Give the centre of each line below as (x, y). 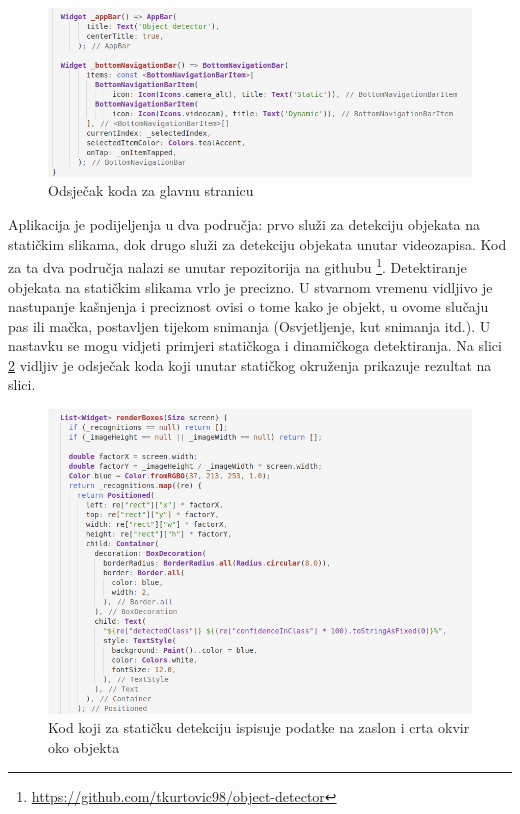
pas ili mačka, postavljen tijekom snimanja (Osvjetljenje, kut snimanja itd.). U (249, 325)
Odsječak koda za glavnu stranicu (151, 190)
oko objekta (84, 747)
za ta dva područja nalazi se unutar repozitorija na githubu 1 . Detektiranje (237, 265)
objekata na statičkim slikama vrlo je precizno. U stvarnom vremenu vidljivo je (250, 286)
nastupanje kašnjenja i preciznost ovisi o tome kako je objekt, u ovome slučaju (248, 306)
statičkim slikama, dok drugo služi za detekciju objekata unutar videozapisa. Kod (257, 243)
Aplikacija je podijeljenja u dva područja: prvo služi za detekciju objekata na (244, 224)
